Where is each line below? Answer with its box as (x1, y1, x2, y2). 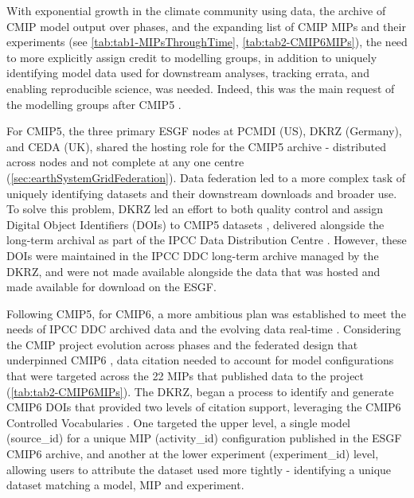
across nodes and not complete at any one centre (6, 154, 244, 170)
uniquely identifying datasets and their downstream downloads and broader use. (6, 185, 397, 201)
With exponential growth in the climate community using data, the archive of (6, 2, 386, 18)
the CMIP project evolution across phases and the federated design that (6, 336, 358, 352)
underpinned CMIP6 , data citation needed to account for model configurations (6, 352, 394, 368)
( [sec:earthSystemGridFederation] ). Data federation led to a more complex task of (6, 169, 406, 185)
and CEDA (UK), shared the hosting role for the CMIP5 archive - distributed (6, 138, 387, 154)
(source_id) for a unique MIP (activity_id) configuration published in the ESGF (6, 430, 402, 446)
